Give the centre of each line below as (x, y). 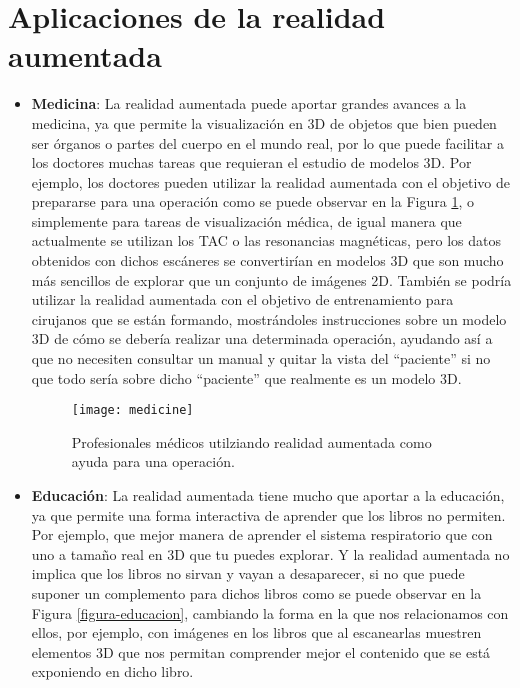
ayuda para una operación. (153, 461)
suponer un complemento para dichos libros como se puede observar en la (256, 593)
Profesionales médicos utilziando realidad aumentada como (251, 441)
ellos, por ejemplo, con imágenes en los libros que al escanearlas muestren (256, 632)
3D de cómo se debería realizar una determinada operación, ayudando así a (262, 338)
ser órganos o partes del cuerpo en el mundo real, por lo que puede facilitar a (268, 142)
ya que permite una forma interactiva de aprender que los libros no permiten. (268, 514)
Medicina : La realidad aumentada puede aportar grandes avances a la (249, 103)
